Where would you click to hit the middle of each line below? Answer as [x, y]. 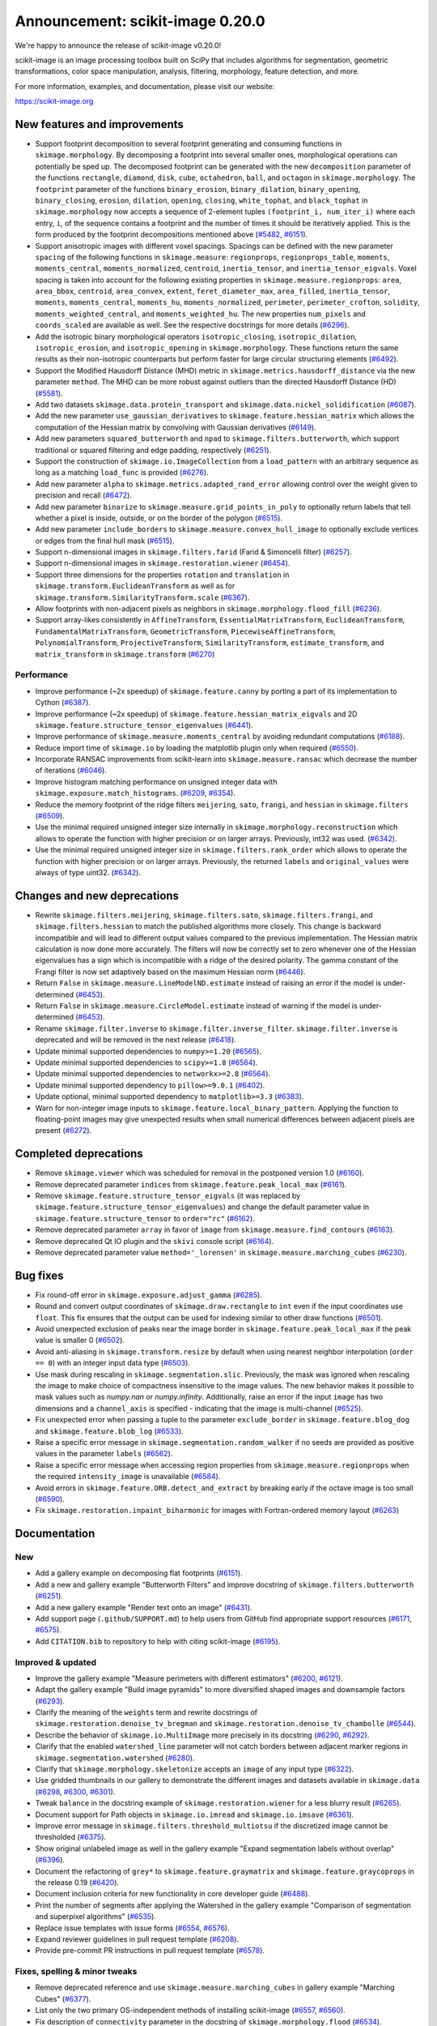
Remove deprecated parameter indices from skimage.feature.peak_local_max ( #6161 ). [191, 1184]
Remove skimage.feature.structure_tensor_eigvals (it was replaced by [168, 1196]
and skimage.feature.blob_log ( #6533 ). [109, 1431]
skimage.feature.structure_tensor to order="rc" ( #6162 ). [145, 1218]
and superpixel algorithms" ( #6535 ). [96, 1917]
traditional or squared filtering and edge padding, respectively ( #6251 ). [153, 450]
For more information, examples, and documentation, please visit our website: [145, 86]
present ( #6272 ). [64, 1131]
